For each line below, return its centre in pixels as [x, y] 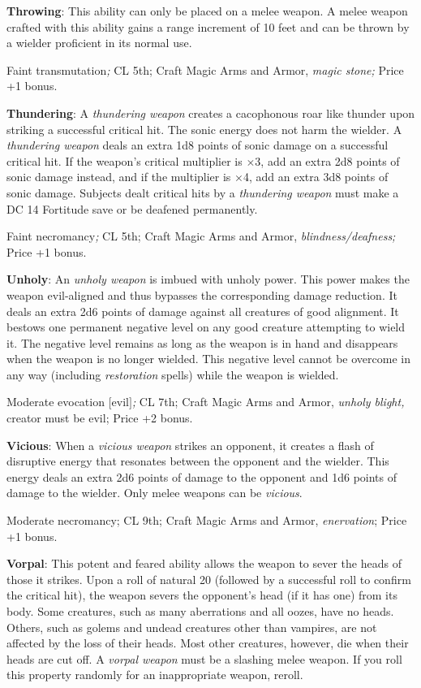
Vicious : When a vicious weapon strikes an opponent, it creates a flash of [190, 445]
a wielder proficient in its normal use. [99, 43]
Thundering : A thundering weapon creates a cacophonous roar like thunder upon [211, 113]
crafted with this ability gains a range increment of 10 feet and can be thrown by [208, 26]
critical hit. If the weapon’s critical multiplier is [125, 160]
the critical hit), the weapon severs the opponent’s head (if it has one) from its [202, 595]
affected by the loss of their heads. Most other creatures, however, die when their [208, 643]
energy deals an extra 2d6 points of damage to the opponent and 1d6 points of [202, 476]
